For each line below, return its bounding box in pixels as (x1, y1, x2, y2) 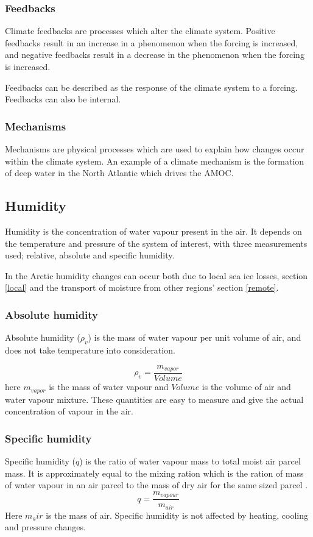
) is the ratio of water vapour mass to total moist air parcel (79, 454, 301, 467)
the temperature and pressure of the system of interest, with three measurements (5, 236, 308, 249)
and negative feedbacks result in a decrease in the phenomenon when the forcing (5, 48, 304, 61)
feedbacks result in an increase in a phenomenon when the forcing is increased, (5, 36, 298, 49)
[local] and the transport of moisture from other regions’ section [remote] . (5, 281, 279, 294)
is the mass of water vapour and (49, 380, 169, 393)
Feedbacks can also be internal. (5, 93, 121, 105)
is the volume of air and (202, 380, 291, 393)
